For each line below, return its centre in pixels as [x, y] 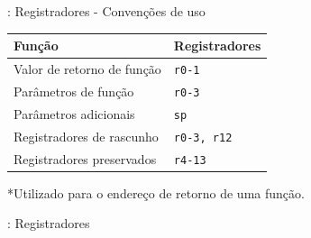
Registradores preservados [85, 158]
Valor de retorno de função [87, 68]
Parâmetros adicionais [74, 113]
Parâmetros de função [74, 91]
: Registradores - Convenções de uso [106, 11]
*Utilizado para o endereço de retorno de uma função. [156, 192]
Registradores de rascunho [86, 136]
